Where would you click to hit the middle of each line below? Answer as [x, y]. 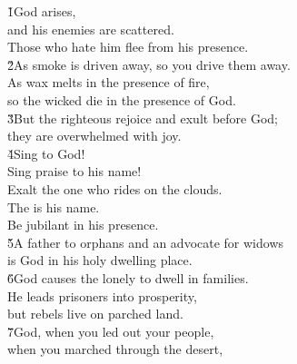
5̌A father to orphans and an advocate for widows [146, 242]
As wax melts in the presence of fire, [109, 82]
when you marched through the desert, [115, 349]
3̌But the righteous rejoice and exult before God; [143, 118]
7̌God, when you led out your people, [111, 331]
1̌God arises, [42, 11]
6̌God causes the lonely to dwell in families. [128, 277]
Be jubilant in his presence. [83, 225]
